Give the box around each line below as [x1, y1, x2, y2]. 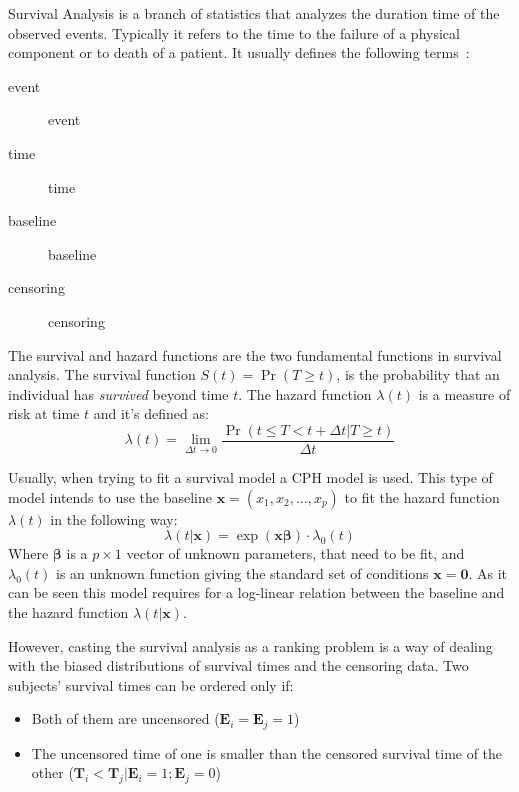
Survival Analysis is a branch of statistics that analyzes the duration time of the [8, 3, 500, 23]
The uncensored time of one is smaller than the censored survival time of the [31, 742, 503, 763]
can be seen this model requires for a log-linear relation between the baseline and [8, 582, 505, 603]
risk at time [8, 403, 80, 424]
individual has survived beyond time [8, 383, 229, 404]
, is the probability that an [336, 364, 500, 385]
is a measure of [418, 383, 511, 404]
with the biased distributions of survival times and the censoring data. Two [8, 655, 469, 676]
